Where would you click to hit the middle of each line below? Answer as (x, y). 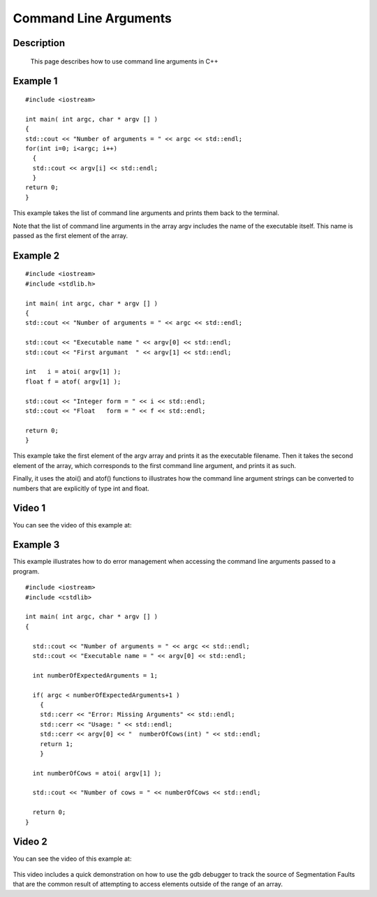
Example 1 (35, 81)
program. (26, 571)
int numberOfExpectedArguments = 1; (95, 675)
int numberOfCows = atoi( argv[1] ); (97, 773)
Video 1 (29, 508)
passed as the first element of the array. (71, 236)
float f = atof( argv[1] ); (73, 381)
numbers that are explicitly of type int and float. (81, 488)
